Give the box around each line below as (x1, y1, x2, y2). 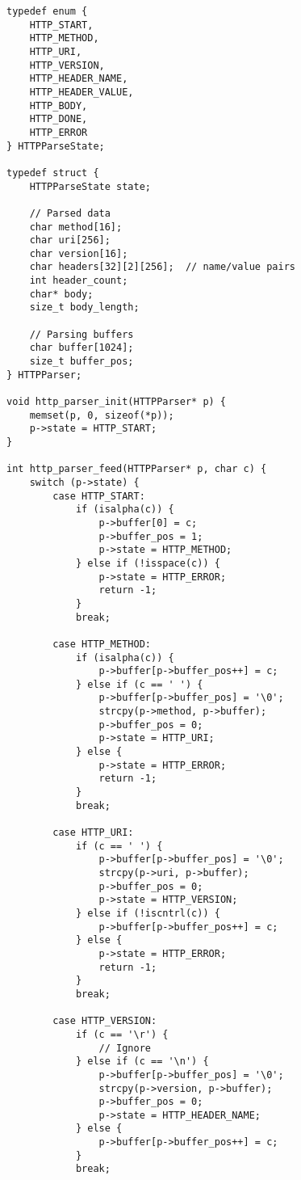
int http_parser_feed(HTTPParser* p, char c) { (6, 463, 267, 475)
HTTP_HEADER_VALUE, (29, 86, 134, 98)
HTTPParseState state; (29, 180, 151, 192)
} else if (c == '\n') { (75, 1056, 209, 1068)
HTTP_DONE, (29, 113, 88, 125)
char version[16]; (29, 247, 128, 259)
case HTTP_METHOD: (52, 638, 151, 650)
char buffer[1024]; (29, 342, 134, 354)
